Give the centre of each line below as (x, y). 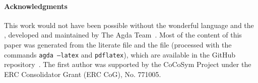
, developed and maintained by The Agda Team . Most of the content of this (123, 35)
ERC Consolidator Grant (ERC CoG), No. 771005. (83, 74)
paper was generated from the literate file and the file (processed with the (118, 44)
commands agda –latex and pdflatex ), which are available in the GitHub (120, 54)
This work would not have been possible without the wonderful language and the (129, 25)
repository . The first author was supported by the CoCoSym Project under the (128, 64)
